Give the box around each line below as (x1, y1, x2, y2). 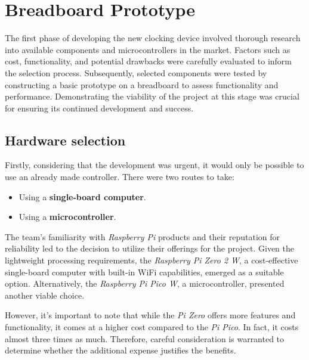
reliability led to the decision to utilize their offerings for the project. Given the (5, 242, 295, 255)
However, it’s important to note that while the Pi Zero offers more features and (5, 309, 296, 321)
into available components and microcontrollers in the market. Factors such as (5, 43, 291, 55)
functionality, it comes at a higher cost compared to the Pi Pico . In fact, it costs (5, 321, 299, 333)
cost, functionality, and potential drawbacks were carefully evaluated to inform (5, 55, 292, 67)
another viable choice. (5, 288, 85, 301)
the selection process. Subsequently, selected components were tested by (5, 66, 267, 79)
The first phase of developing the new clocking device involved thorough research (5, 32, 301, 44)
